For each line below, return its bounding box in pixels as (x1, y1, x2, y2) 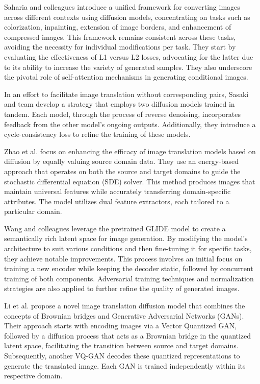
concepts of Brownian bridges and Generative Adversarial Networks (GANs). (4, 310, 244, 321)
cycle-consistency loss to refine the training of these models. (4, 129, 191, 139)
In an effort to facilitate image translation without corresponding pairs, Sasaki (4, 88, 249, 99)
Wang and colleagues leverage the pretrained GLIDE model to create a (4, 223, 226, 233)
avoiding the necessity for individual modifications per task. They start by (4, 41, 236, 52)
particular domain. (4, 206, 62, 217)
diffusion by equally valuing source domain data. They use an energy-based (4, 156, 239, 166)
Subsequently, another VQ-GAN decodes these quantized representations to (4, 350, 240, 361)
